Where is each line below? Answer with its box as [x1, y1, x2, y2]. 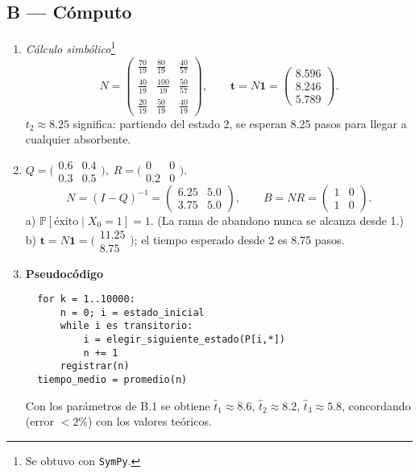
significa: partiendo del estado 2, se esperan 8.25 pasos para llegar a [73, 114, 407, 131]
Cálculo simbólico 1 [25, 38, 116, 56]
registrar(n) [60, 360, 130, 372]
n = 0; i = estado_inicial [60, 306, 205, 318]
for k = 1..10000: [37, 293, 135, 306]
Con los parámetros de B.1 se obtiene [25, 397, 210, 414]
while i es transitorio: [60, 320, 193, 332]
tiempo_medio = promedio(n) [37, 374, 188, 386]
